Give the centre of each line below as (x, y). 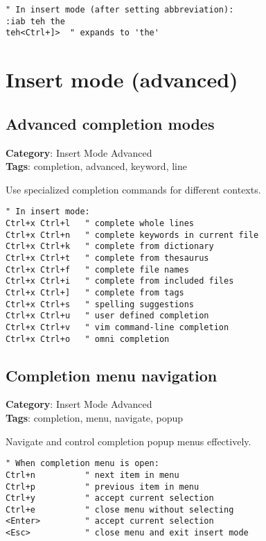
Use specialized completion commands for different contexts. (133, 189)
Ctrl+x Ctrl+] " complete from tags (95, 292)
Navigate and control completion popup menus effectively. (128, 441)
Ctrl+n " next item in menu (92, 475)
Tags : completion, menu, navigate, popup (95, 418)
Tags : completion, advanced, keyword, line (96, 166)
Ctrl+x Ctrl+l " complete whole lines (100, 223)
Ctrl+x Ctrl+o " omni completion (88, 339)
